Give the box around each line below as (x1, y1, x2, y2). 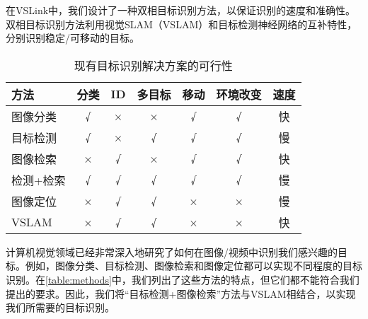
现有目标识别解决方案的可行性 (74, 57, 233, 74)
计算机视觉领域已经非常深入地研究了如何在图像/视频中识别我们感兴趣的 (6, 244, 338, 259)
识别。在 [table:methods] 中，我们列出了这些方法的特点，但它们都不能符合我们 (6, 272, 360, 286)
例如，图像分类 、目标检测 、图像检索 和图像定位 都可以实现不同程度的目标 (25, 258, 362, 273)
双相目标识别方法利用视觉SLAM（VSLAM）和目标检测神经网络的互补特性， (6, 16, 357, 31)
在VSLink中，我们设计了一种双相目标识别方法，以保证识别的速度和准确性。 (6, 3, 356, 17)
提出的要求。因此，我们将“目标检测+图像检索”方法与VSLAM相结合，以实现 (6, 286, 356, 301)
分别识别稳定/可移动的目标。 (6, 30, 139, 45)
